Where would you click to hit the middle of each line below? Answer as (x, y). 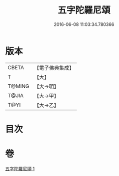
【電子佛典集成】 (54, 68)
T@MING (18, 86)
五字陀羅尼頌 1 (20, 169)
